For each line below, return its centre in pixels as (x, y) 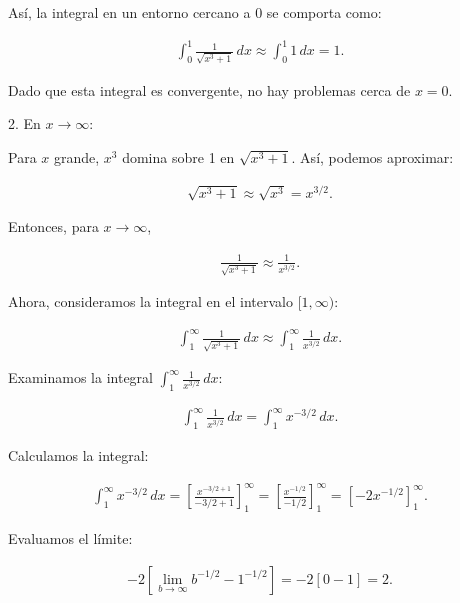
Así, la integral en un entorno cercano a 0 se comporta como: (195, 12)
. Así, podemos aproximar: (372, 157)
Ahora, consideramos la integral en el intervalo (150, 301)
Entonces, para (53, 226)
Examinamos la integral (80, 377)
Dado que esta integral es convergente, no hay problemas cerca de (209, 89)
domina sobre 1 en (178, 157)
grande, (76, 157)
